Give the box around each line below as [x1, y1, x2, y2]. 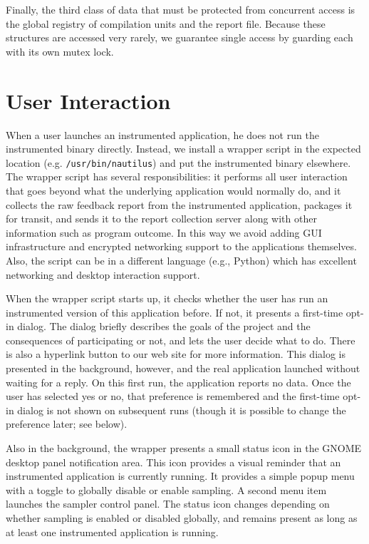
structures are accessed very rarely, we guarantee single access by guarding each [6, 30, 353, 45]
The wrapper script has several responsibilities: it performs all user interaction [6, 169, 348, 184]
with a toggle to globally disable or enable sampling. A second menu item [6, 482, 327, 497]
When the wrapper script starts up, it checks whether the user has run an [6, 291, 328, 306]
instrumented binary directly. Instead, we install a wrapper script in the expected [6, 141, 361, 156]
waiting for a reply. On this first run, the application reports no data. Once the [6, 374, 351, 389]
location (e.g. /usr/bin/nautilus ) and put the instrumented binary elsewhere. [6, 155, 351, 170]
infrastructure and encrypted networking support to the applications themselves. [6, 239, 357, 254]
